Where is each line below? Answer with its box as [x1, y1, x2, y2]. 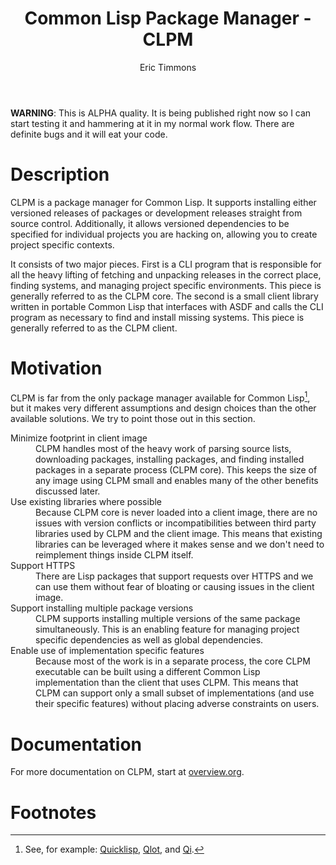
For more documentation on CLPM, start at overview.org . [10, 766, 245, 778]
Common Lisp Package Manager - [24, 7, 312, 30]
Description [10, 163, 110, 186]
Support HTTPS [10, 560, 76, 572]
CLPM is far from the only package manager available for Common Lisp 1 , [10, 390, 311, 404]
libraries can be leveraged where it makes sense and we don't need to [35, 538, 325, 551]
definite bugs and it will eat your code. [10, 128, 168, 140]
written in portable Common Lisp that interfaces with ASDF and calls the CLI [10, 300, 324, 312]
